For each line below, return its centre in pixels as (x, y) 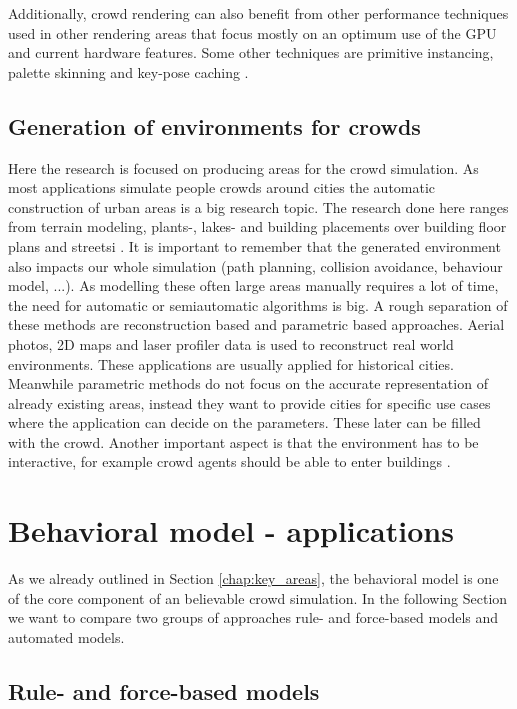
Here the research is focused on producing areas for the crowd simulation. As (243, 167)
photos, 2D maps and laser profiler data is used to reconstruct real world (231, 343)
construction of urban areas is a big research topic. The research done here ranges (258, 206)
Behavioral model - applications (231, 530)
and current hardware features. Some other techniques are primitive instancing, (251, 52)
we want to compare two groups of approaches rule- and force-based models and (253, 617)
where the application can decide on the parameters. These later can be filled (244, 422)
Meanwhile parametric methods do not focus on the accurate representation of (248, 383)
